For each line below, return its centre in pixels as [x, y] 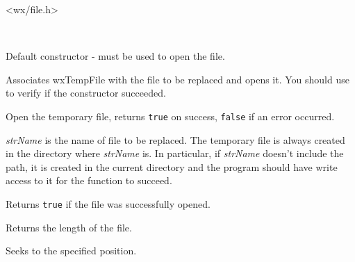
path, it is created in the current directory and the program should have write [172, 166]
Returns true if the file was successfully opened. [108, 204]
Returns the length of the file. [69, 227]
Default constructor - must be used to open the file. [115, 56]
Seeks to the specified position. [71, 251]
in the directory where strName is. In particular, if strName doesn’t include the [175, 153]
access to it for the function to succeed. [89, 180]
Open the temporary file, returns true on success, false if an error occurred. [170, 116]
